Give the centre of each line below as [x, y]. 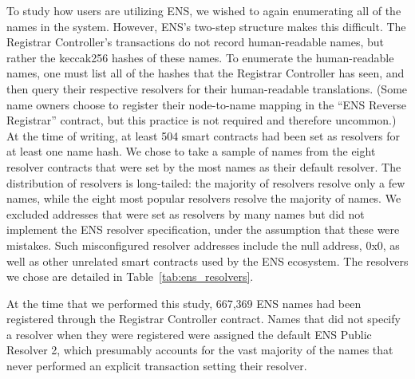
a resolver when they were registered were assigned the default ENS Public [189, 334]
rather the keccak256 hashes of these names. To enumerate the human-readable [200, 57]
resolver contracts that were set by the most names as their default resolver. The [204, 166]
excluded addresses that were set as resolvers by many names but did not [186, 213]
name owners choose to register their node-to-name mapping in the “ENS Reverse [206, 104]
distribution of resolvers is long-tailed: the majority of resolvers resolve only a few [206, 182]
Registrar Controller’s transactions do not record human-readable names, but [196, 42]
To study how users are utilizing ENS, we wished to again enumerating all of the [204, 10]
